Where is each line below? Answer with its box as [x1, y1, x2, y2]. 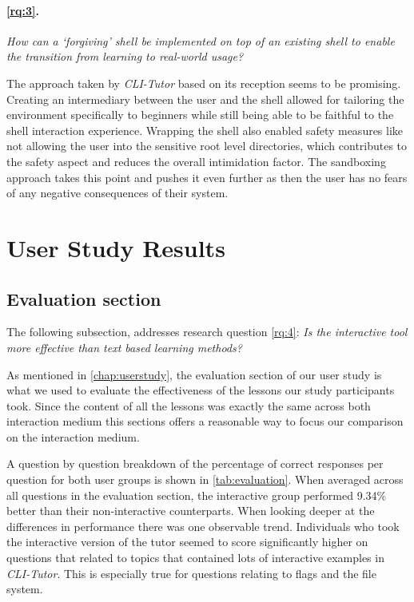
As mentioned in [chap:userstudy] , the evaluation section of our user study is [6, 366, 382, 382]
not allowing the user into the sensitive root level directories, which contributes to [6, 137, 408, 154]
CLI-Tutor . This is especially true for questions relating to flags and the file [6, 564, 376, 581]
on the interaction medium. [6, 428, 140, 445]
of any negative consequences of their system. [6, 184, 229, 201]
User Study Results [6, 231, 225, 263]
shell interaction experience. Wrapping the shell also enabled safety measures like [6, 121, 404, 138]
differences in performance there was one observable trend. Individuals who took [6, 517, 400, 534]
